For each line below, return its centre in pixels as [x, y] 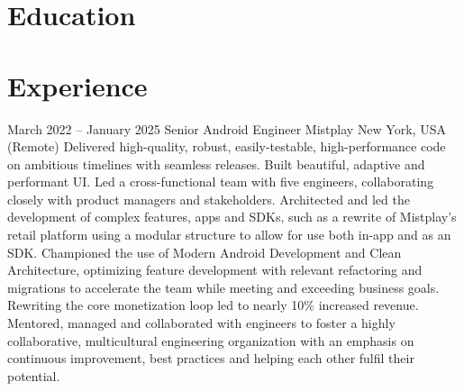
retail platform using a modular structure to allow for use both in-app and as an [229, 235]
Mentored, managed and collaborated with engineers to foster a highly [201, 323]
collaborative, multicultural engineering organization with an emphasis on [211, 340]
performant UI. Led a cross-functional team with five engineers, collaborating [221, 182]
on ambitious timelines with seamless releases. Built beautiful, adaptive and [216, 164]
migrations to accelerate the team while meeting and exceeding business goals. [223, 287]
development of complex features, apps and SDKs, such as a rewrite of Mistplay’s [232, 217]
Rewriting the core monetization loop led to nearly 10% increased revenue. [213, 305]
